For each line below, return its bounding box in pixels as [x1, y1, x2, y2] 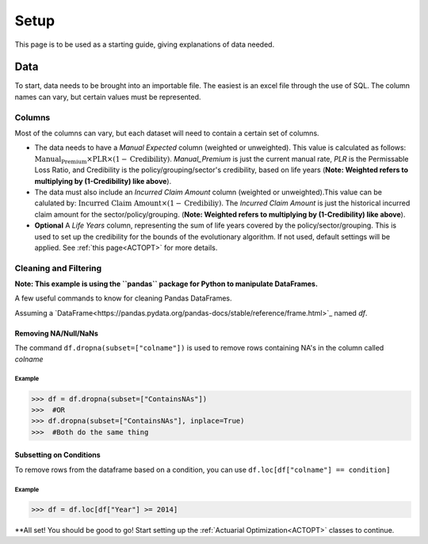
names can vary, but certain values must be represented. [14, 92, 201, 102]
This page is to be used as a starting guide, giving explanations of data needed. [14, 40, 275, 49]
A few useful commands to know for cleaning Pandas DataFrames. [14, 293, 233, 303]
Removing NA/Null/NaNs [14, 328, 98, 338]
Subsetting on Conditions [14, 450, 101, 460]
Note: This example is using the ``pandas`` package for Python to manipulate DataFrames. [14, 279, 319, 289]
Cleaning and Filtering [14, 262, 102, 274]
